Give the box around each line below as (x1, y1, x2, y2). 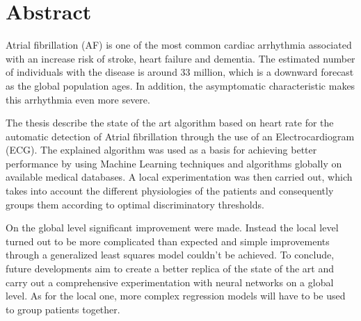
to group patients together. (6, 302, 120, 316)
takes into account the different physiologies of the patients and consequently (6, 183, 334, 198)
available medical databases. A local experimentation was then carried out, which (6, 170, 353, 184)
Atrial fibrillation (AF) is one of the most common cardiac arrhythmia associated (6, 38, 352, 52)
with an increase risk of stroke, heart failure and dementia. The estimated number (6, 51, 355, 65)
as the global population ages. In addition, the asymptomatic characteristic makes (6, 78, 355, 92)
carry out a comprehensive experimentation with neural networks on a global (6, 274, 334, 289)
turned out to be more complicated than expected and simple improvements (6, 233, 330, 248)
